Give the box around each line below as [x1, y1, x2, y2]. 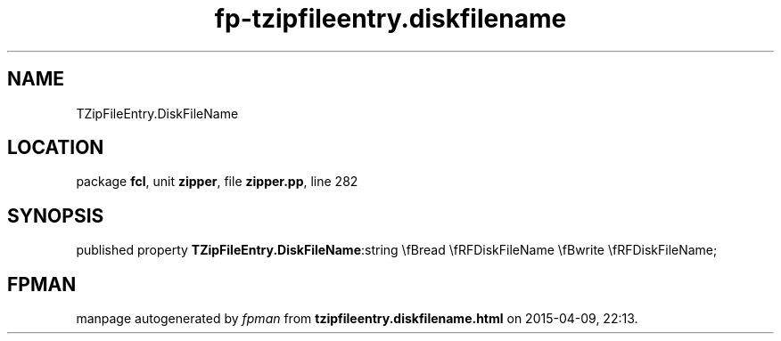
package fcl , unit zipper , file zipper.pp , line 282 [76, 174, 358, 190]
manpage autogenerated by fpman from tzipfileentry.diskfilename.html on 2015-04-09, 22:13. [76, 311, 638, 327]
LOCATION [7, 136, 104, 159]
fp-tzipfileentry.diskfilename [214, 4, 567, 34]
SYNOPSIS [7, 204, 104, 227]
